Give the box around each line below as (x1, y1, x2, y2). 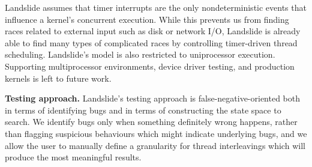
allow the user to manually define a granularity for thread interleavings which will (5, 139, 305, 151)
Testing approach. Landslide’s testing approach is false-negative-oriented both (5, 92, 301, 105)
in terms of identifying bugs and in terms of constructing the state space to (5, 103, 281, 116)
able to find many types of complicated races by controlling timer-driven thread (5, 36, 298, 49)
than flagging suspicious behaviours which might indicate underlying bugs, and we (5, 127, 307, 139)
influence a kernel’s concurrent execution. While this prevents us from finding (5, 13, 289, 25)
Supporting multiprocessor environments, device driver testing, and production (5, 59, 295, 72)
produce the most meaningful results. (5, 151, 142, 163)
